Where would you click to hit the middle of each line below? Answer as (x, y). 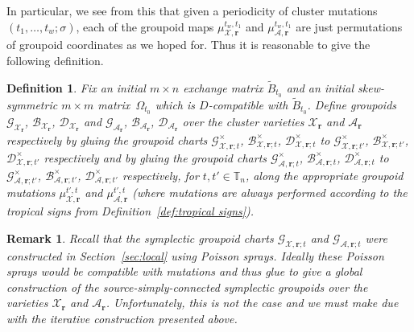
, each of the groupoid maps (145, 26)
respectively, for (160, 175)
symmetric (32, 104)
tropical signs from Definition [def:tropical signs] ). (130, 211)
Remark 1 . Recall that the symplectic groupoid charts (140, 238)
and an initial (320, 87)
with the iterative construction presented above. (122, 318)
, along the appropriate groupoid (324, 175)
